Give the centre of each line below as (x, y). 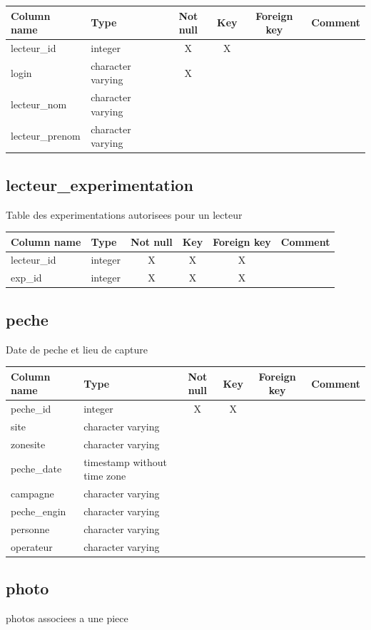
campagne (32, 494)
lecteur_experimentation (100, 184)
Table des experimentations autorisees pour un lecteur (124, 214)
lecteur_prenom (46, 136)
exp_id (26, 278)
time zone (105, 476)
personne (30, 528)
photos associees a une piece (67, 618)
